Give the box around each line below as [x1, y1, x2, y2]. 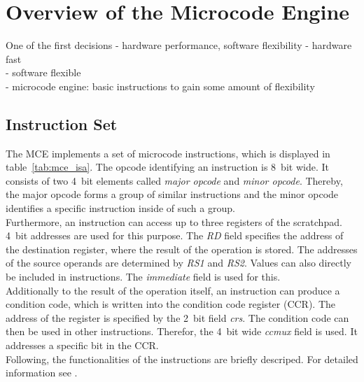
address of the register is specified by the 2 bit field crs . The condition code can [6, 310, 349, 325]
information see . [6, 365, 78, 380]
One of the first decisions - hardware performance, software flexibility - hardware [6, 38, 352, 52]
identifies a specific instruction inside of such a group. [6, 201, 235, 215]
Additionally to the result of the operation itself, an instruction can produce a [6, 283, 340, 297]
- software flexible [6, 65, 81, 80]
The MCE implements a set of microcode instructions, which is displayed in [6, 146, 330, 160]
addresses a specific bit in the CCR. [6, 338, 159, 353]
